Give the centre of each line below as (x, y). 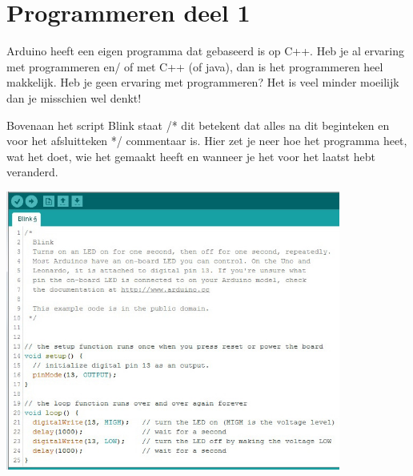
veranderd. (32, 172)
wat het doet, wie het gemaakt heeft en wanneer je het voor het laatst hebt (191, 156)
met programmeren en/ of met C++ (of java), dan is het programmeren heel (195, 66)
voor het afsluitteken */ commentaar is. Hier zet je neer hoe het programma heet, (207, 141)
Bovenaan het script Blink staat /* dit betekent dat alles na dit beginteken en (198, 125)
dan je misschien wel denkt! (74, 97)
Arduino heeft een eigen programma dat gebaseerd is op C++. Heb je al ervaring (205, 51)
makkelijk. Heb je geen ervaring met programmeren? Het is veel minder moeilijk (203, 82)
